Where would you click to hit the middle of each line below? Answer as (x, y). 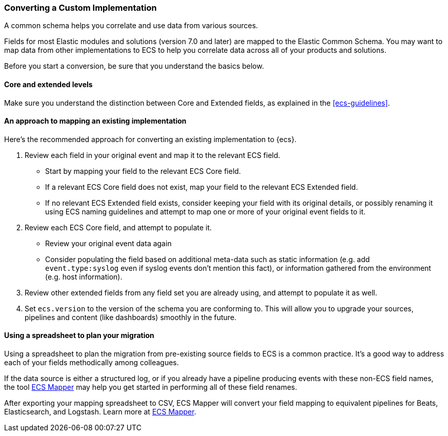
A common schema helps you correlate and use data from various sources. (131, 26)
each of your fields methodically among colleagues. (91, 363)
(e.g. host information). (84, 276)
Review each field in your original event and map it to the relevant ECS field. (152, 155)
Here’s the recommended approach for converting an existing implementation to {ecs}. (150, 139)
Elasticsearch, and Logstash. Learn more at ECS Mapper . (100, 412)
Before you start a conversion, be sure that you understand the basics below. (134, 66)
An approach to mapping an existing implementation (95, 121)
